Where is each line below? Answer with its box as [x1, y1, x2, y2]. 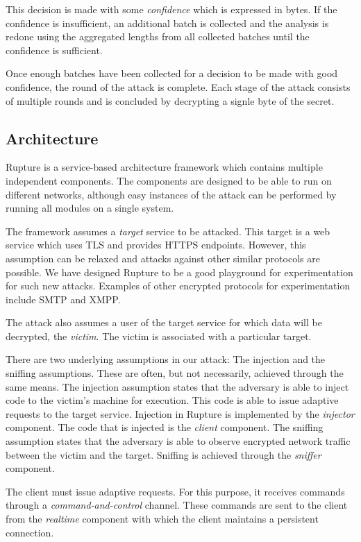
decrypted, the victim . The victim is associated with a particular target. [6, 328, 312, 343]
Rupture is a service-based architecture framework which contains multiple [6, 160, 323, 174]
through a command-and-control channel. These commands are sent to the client [6, 498, 348, 512]
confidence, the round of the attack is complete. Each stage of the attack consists [6, 79, 351, 94]
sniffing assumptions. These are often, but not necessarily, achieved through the [6, 366, 344, 380]
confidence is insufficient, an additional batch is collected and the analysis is [6, 15, 329, 30]
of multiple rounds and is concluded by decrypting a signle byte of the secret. [6, 93, 335, 108]
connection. [6, 525, 54, 539]
